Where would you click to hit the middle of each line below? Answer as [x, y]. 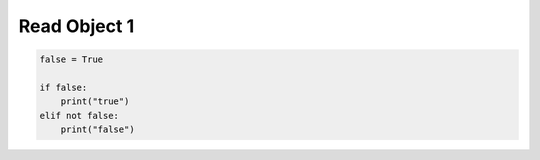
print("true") [95, 101]
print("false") [97, 129]
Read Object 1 [76, 26]
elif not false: [79, 115]
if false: [63, 87]
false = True [71, 59]
